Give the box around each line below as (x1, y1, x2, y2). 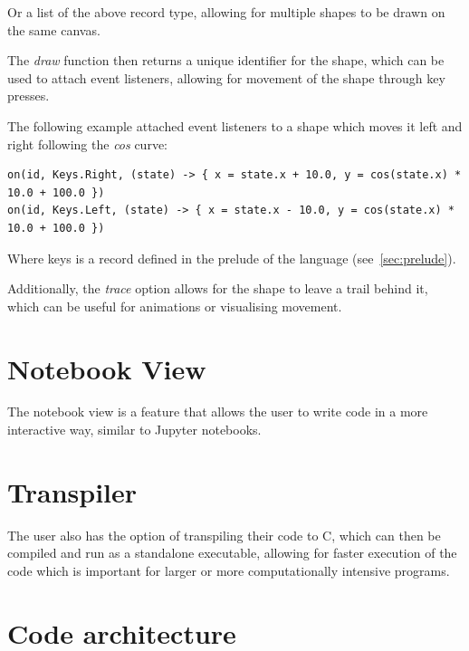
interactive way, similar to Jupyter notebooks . (7, 420, 262, 439)
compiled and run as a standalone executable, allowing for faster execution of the (7, 543, 457, 562)
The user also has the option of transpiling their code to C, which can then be (7, 525, 441, 544)
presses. (7, 86, 50, 105)
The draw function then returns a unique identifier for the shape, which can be (7, 51, 445, 70)
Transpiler (7, 473, 138, 510)
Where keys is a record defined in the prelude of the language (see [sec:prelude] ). (7, 248, 456, 267)
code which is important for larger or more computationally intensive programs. (7, 560, 450, 579)
